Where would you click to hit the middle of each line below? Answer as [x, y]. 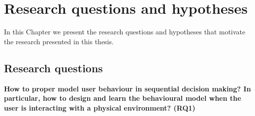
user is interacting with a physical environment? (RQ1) [100, 107]
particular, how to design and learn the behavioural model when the [123, 98]
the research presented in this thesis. [59, 41]
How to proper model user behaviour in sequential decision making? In [127, 88]
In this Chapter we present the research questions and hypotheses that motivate [125, 32]
